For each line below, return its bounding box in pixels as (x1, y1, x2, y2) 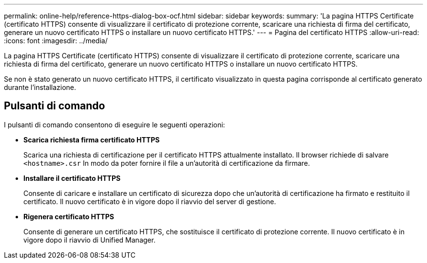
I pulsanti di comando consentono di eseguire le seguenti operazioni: (4, 120, 225, 129)
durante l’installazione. (4, 83, 77, 91)
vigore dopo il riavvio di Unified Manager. (23, 235, 155, 244)
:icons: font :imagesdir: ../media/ (4, 36, 108, 45)
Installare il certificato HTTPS (23, 174, 121, 182)
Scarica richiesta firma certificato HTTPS (23, 135, 160, 144)
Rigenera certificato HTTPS (23, 212, 114, 221)
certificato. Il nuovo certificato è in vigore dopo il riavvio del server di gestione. (23, 197, 276, 206)
